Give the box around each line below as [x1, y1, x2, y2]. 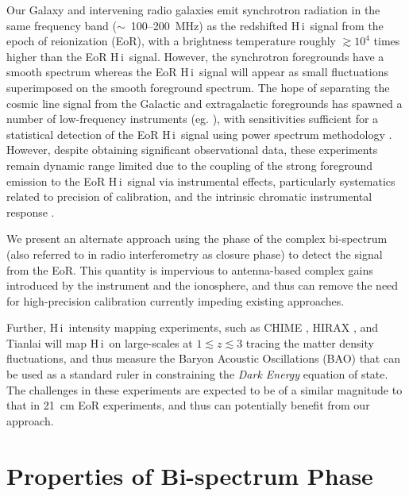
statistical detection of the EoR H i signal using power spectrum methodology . [6, 125, 392, 142]
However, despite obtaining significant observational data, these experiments [6, 141, 378, 158]
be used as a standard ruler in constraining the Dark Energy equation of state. [6, 366, 388, 383]
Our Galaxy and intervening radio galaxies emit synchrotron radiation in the [6, 2, 380, 17]
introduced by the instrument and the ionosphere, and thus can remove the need [6, 277, 399, 294]
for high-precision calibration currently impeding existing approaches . [6, 292, 345, 309]
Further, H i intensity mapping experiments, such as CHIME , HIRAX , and [6, 319, 379, 336]
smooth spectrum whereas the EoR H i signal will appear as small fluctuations [6, 63, 388, 80]
